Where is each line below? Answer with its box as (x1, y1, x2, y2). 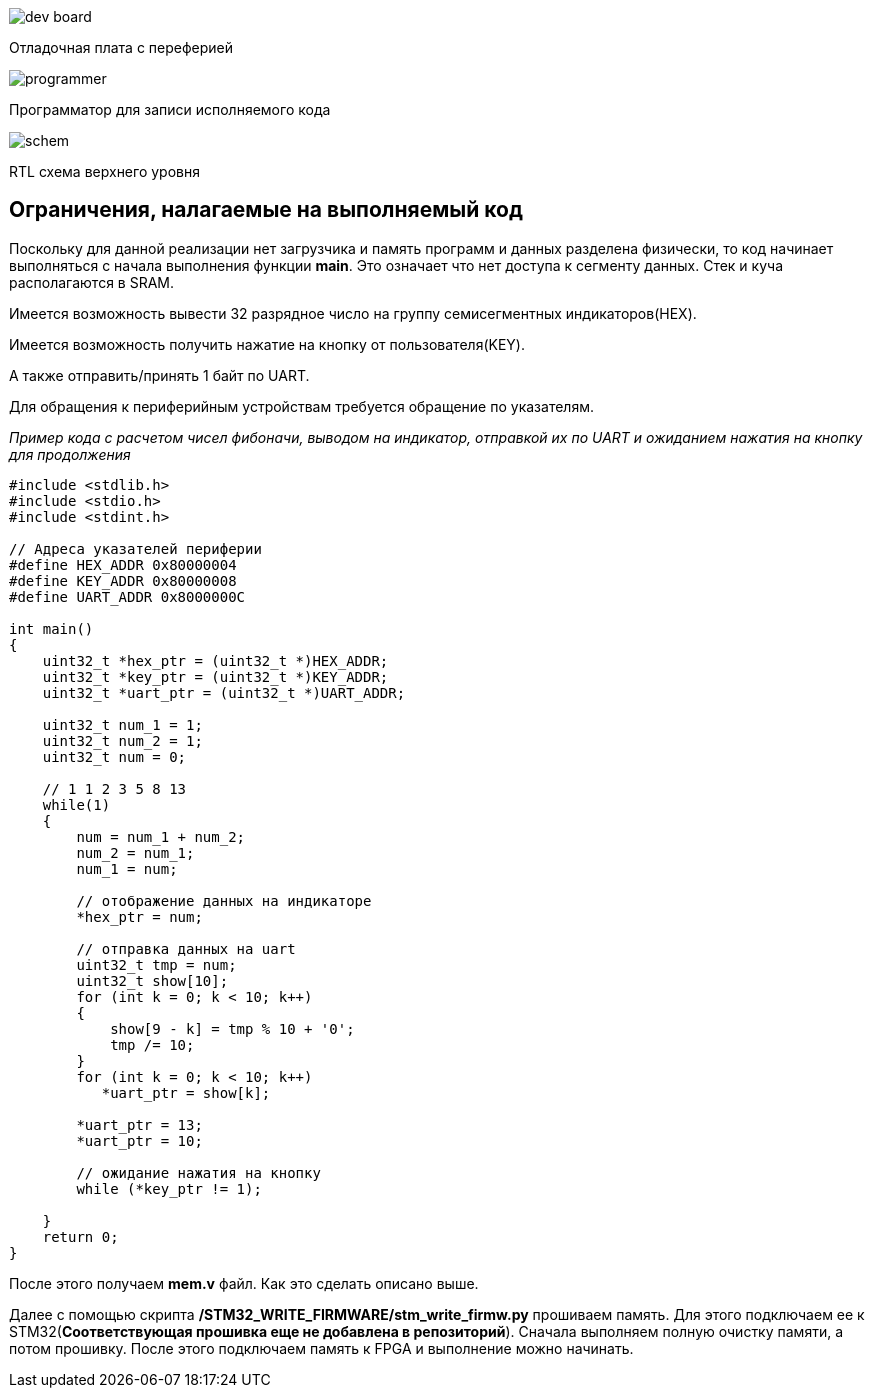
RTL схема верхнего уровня (9, 163, 200, 180)
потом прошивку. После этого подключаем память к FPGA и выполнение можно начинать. (9, 1339, 634, 1357)
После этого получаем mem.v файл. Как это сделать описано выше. (9, 1274, 479, 1292)
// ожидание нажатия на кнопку (76, 1164, 321, 1181)
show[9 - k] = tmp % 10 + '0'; (110, 1020, 355, 1037)
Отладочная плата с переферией (9, 39, 234, 56)
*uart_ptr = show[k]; (101, 1084, 271, 1101)
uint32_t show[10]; (76, 972, 229, 989)
